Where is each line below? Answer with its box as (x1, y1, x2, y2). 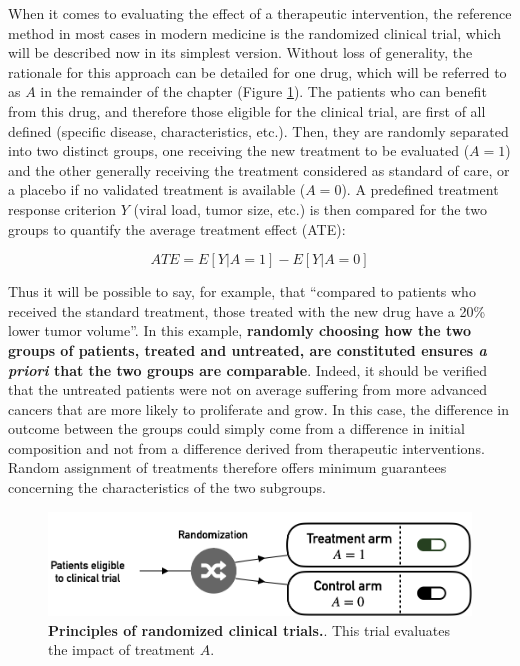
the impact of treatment (48, 639, 196, 660)
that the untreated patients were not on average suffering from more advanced (8, 379, 488, 400)
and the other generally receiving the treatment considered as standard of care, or (8, 159, 510, 180)
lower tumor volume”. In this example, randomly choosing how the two (8, 320, 471, 341)
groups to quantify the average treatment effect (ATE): (8, 218, 346, 239)
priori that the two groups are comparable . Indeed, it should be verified (8, 359, 487, 380)
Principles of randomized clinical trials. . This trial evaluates (48, 619, 450, 640)
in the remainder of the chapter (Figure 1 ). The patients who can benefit (40, 81, 487, 102)
